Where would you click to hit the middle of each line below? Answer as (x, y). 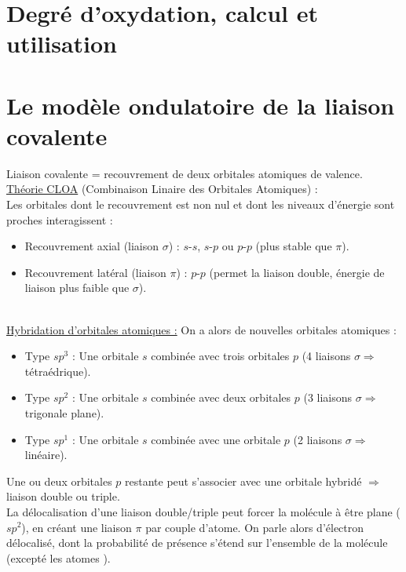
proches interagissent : (60, 219)
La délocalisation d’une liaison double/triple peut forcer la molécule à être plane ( (203, 511)
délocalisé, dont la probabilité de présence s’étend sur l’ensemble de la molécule (197, 543)
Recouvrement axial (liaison (92, 246)
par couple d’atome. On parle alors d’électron (255, 527)
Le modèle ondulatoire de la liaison (201, 105)
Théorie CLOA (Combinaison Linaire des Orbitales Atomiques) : (162, 189)
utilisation (62, 44)
